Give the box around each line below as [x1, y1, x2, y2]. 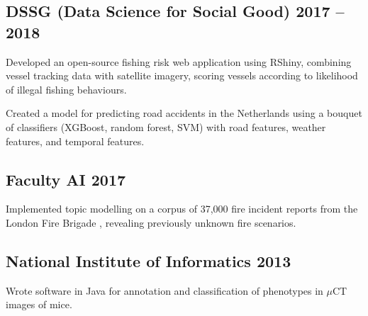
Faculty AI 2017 [6, 168, 126, 190]
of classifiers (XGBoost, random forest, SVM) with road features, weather [6, 119, 326, 134]
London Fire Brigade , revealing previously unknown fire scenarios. [6, 215, 296, 230]
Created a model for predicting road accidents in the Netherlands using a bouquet [6, 106, 362, 120]
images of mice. [6, 297, 72, 312]
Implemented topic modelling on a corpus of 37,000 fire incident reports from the [6, 201, 358, 216]
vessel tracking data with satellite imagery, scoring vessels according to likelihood [6, 68, 358, 83]
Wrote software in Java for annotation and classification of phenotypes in [6, 283, 323, 298]
